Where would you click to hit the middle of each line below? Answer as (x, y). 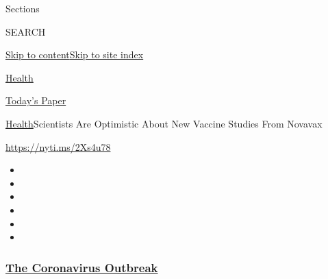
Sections (23, 8)
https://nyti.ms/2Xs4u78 (58, 146)
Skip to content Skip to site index (75, 54)
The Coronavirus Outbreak (82, 267)
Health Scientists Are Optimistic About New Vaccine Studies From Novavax (164, 123)
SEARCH (26, 31)
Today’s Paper (36, 100)
